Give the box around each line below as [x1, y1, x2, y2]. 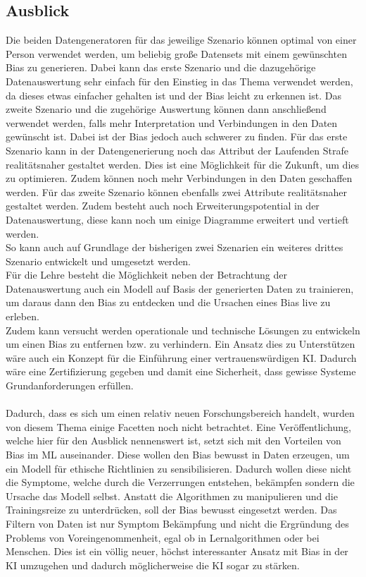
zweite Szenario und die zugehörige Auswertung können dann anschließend [6, 102, 327, 116]
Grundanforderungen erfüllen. [6, 378, 134, 393]
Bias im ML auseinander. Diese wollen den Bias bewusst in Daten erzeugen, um [6, 447, 350, 462]
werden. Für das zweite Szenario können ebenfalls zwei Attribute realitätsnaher [6, 184, 347, 199]
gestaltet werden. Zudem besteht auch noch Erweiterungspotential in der [6, 198, 320, 213]
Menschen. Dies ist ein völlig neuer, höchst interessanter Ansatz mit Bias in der [6, 544, 348, 559]
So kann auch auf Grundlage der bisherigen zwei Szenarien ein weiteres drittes [6, 240, 343, 255]
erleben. [6, 309, 39, 324]
